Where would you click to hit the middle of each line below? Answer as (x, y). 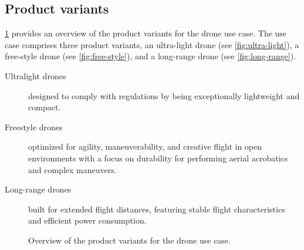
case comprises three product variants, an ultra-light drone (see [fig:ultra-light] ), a (152, 44)
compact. (45, 107)
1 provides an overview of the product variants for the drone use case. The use (146, 33)
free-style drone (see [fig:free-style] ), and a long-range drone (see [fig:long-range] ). (151, 56)
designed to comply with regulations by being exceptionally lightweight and (164, 95)
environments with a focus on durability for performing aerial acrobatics (158, 158)
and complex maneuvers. (72, 169)
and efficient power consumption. (87, 220)
